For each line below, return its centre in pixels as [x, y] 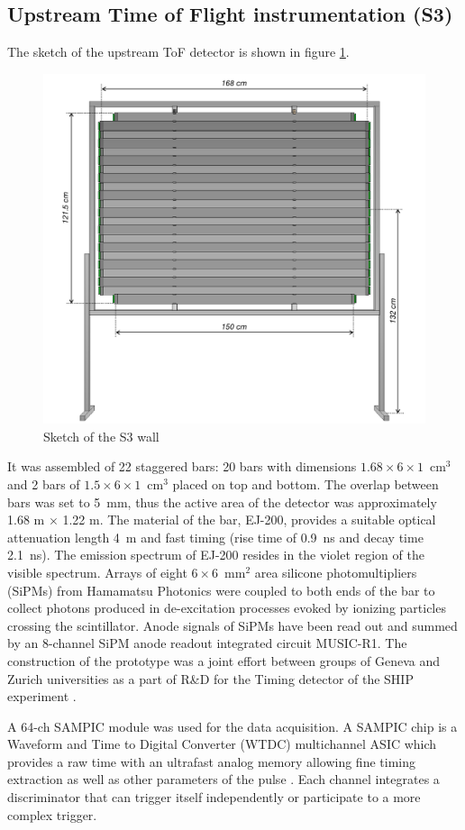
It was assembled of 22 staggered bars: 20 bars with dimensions [182, 466]
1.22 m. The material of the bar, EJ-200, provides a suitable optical [249, 520]
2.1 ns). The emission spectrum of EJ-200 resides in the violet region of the [216, 555]
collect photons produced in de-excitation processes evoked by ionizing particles [227, 608]
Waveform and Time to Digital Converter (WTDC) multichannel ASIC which [222, 744]
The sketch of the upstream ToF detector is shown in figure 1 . [178, 52]
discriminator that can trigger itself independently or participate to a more [214, 797]
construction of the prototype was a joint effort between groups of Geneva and [223, 660]
